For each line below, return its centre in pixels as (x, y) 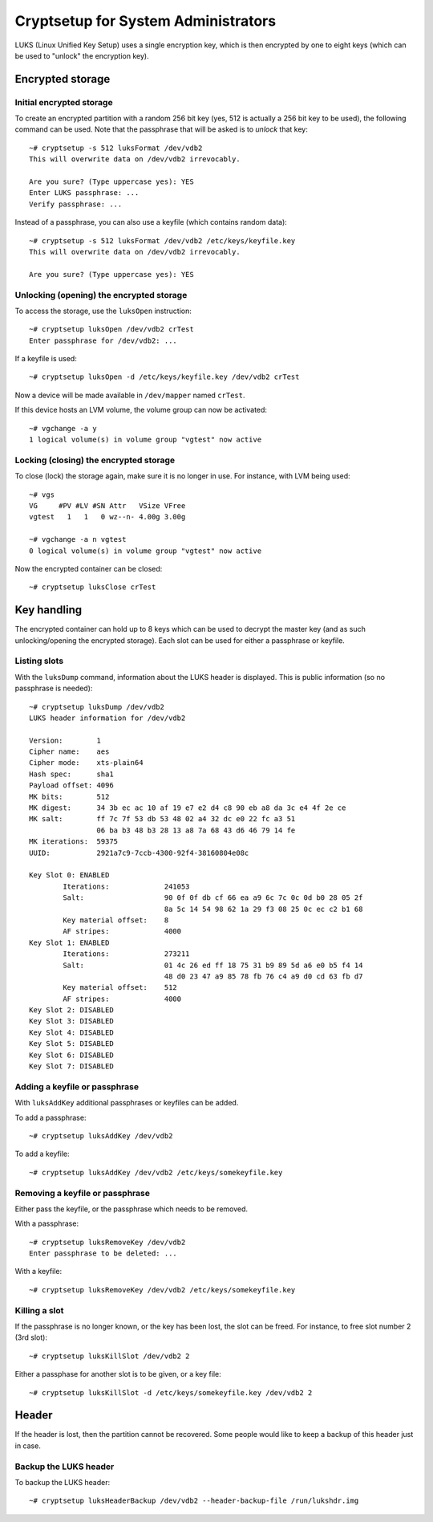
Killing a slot (39, 1310)
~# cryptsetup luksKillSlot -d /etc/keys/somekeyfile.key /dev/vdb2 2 (171, 1392)
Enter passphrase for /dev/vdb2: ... (103, 340)
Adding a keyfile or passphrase (77, 1086)
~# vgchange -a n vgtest (78, 539)
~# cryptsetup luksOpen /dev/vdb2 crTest (111, 330)
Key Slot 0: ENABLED (69, 875)
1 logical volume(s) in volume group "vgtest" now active (146, 440)
